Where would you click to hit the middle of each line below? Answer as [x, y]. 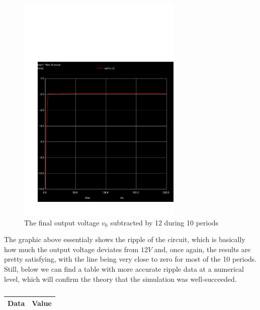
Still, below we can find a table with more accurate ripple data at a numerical [124, 268]
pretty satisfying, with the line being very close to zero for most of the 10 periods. [131, 259]
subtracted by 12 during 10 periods [164, 222]
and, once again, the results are [202, 249]
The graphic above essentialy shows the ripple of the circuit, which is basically [125, 239]
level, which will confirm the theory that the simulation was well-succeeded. [120, 279]
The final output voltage [62, 222]
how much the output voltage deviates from [71, 249]
